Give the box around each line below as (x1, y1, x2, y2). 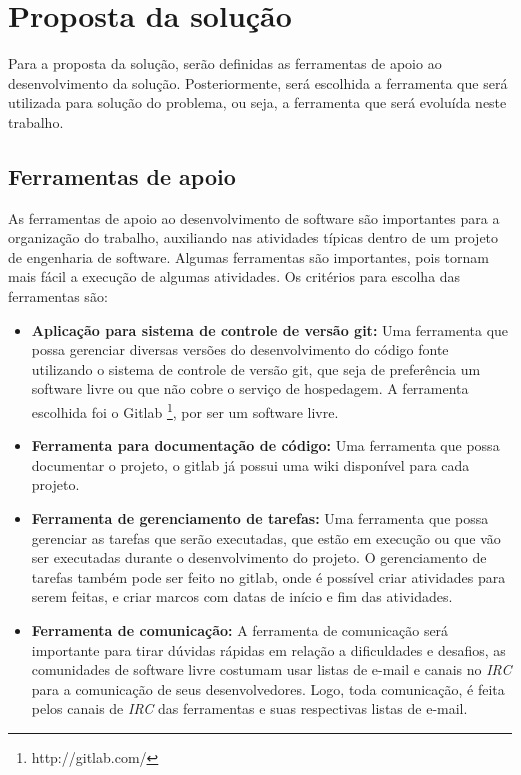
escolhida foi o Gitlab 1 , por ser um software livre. (31, 399, 339, 422)
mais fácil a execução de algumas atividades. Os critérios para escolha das (8, 266, 461, 287)
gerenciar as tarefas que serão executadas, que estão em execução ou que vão (31, 527, 501, 548)
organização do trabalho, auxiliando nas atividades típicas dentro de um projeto (8, 227, 499, 248)
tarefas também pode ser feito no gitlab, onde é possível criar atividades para (31, 566, 506, 587)
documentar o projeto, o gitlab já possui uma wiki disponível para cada (31, 454, 470, 475)
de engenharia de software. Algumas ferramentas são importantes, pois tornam (8, 246, 489, 267)
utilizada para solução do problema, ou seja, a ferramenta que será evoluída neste (8, 92, 507, 113)
